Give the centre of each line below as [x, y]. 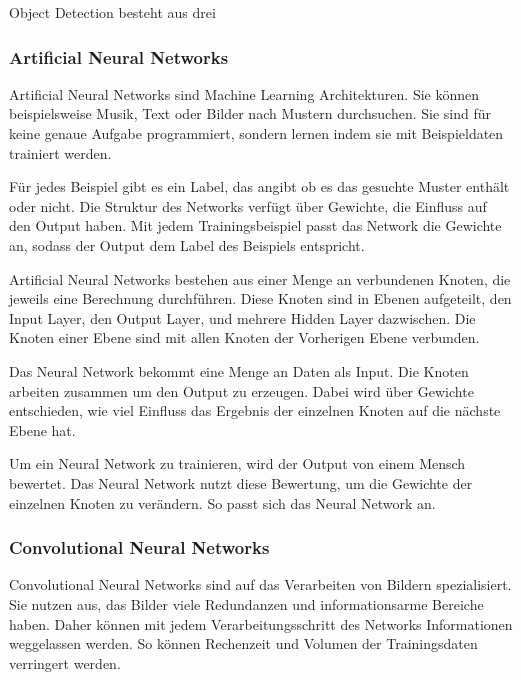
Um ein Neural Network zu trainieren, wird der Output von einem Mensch [237, 463]
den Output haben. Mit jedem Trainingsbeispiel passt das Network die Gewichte [255, 225]
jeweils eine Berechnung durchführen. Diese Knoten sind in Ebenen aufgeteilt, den [260, 298]
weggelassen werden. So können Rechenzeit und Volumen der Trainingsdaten [243, 643]
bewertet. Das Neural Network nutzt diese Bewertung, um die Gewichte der [241, 482]
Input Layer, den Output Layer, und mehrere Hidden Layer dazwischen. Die [242, 317]
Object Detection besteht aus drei [112, 12]
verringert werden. [65, 662]
